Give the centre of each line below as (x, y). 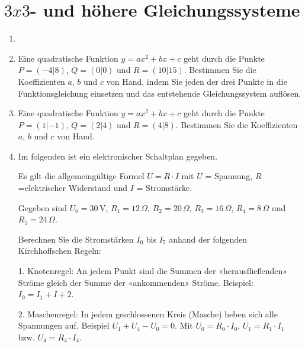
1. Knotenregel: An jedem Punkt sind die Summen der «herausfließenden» (153, 271)
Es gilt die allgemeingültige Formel (81, 176)
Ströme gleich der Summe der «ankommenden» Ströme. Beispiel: (136, 282)
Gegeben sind (43, 207)
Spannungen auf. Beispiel (64, 325)
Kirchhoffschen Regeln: (60, 251)
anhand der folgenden (208, 239)
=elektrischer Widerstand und (73, 188)
